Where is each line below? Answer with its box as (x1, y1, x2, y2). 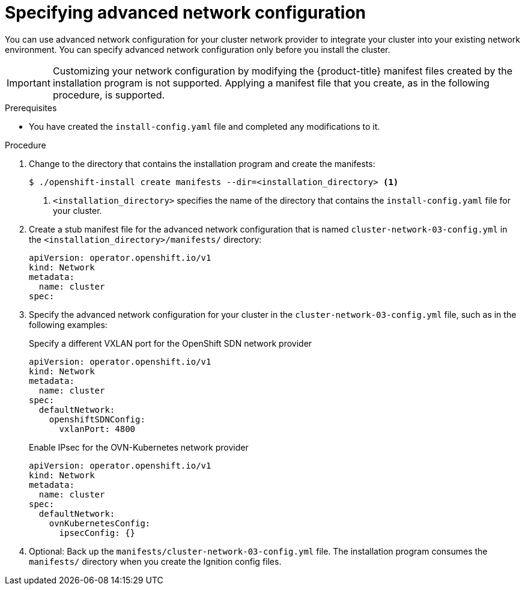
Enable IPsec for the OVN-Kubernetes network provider (29, 442, 249, 452)
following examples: (29, 319, 108, 330)
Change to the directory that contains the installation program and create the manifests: (29, 158, 375, 169)
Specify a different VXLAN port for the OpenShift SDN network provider (29, 338, 312, 348)
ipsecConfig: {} (59, 528, 136, 538)
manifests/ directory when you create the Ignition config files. (29, 556, 282, 567)
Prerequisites (5, 102, 57, 113)
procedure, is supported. (52, 88, 165, 101)
